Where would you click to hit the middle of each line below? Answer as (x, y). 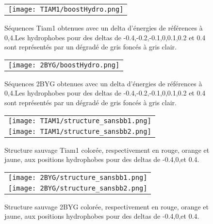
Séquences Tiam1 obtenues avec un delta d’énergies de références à (104, 28)
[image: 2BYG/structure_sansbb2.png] (78, 188)
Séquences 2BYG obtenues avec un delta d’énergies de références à (103, 83)
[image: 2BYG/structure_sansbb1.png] (78, 177)
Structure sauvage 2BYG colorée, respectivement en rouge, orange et (107, 206)
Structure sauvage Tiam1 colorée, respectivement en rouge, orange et (107, 150)
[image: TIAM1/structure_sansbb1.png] (80, 120)
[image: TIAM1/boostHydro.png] (66, 9)
